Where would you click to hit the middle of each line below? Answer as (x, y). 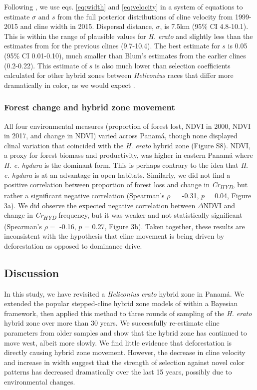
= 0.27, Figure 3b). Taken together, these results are (165, 226)
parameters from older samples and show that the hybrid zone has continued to (126, 332)
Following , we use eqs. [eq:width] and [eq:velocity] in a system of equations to (124, 6)
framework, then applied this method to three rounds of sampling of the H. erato (128, 313)
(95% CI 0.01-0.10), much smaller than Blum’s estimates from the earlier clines (125, 55)
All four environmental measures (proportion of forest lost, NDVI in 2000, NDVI (128, 126)
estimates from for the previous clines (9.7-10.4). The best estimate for (112, 46)
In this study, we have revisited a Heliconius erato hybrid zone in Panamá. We (124, 293)
